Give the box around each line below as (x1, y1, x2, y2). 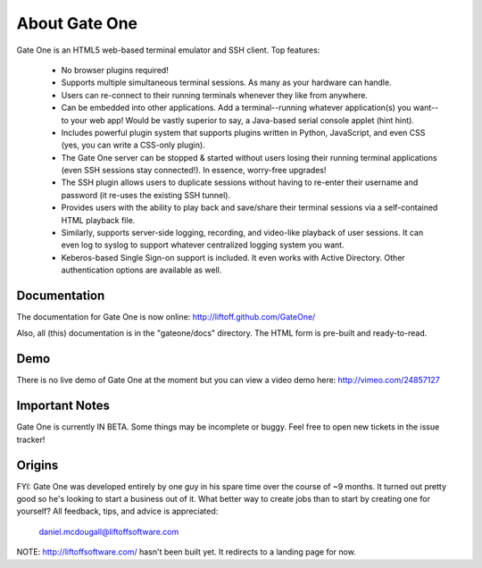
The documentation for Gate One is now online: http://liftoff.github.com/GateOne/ (16, 312, 316, 322)
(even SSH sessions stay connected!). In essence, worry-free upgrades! (61, 165, 327, 176)
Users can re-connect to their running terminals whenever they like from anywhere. (61, 89, 368, 100)
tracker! (16, 434, 46, 445)
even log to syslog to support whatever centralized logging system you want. (61, 239, 345, 250)
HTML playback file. (61, 214, 136, 225)
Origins (16, 457, 59, 472)
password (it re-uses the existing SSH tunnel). (61, 189, 231, 200)
